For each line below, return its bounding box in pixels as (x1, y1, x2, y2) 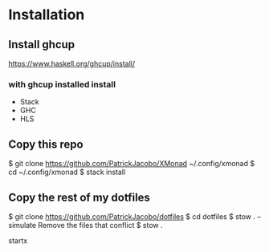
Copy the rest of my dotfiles (8, 190, 151, 204)
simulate (8, 220, 37, 230)
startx (8, 235, 28, 246)
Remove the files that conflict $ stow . (38, 220, 163, 230)
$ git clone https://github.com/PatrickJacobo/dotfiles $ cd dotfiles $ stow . (8, 211, 255, 222)
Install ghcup (8, 38, 75, 51)
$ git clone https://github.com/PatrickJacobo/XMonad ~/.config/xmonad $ (8, 159, 255, 169)
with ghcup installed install (8, 79, 116, 90)
